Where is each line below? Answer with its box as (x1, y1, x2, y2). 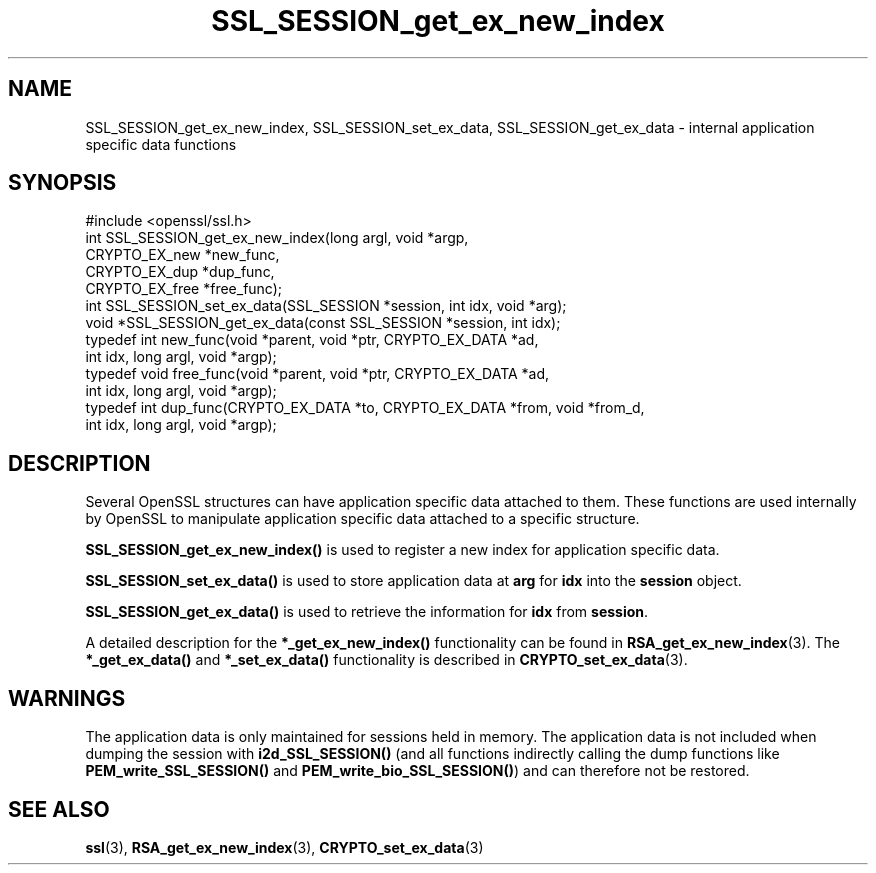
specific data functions (85, 135, 237, 153)
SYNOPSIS (8, 170, 117, 196)
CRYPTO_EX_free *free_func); (85, 280, 283, 298)
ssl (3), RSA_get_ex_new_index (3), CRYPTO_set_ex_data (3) (85, 838, 484, 856)
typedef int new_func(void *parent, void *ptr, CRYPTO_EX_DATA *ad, (85, 331, 539, 349)
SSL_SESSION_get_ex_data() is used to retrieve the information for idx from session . (85, 603, 649, 621)
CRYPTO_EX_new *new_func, (85, 246, 280, 264)
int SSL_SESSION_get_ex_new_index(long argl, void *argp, (85, 229, 469, 247)
